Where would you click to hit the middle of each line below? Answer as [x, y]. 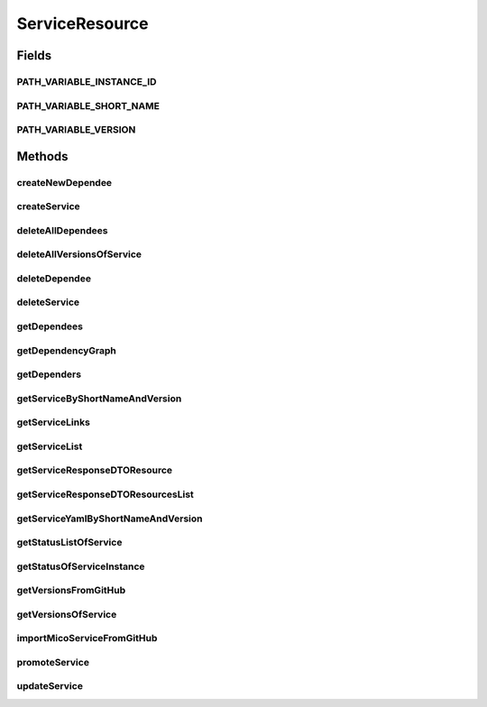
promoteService [53, 662]
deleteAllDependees [62, 230]
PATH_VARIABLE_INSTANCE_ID [87, 81]
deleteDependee [54, 278]
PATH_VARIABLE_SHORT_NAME [88, 106]
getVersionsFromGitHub [71, 591]
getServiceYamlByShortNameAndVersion [110, 519]
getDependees [50, 326]
